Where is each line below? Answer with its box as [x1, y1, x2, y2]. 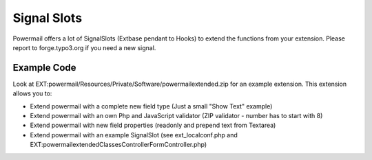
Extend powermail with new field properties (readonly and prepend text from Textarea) [30, 121, 276, 130]
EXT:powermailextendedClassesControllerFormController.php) [30, 141, 207, 149]
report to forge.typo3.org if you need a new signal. [12, 43, 156, 52]
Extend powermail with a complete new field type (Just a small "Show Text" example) [30, 102, 273, 110]
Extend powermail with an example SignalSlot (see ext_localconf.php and [30, 130, 238, 139]
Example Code [12, 62, 76, 73]
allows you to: [12, 89, 52, 98]
